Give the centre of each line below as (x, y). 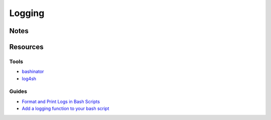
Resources (26, 47)
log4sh (29, 78)
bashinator (33, 72)
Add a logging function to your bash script (65, 108)
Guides (18, 91)
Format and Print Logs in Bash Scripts (61, 101)
